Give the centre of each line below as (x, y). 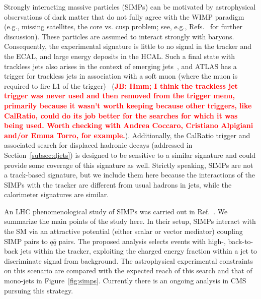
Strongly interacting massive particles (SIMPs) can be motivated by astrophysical (130, 7)
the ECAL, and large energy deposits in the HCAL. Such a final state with (120, 56)
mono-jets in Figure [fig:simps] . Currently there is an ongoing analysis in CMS (125, 281)
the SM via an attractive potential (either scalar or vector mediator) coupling (123, 231)
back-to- (241, 241)
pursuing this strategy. (39, 290)
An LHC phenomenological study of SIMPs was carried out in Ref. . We (116, 211)
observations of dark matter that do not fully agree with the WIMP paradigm (124, 16)
